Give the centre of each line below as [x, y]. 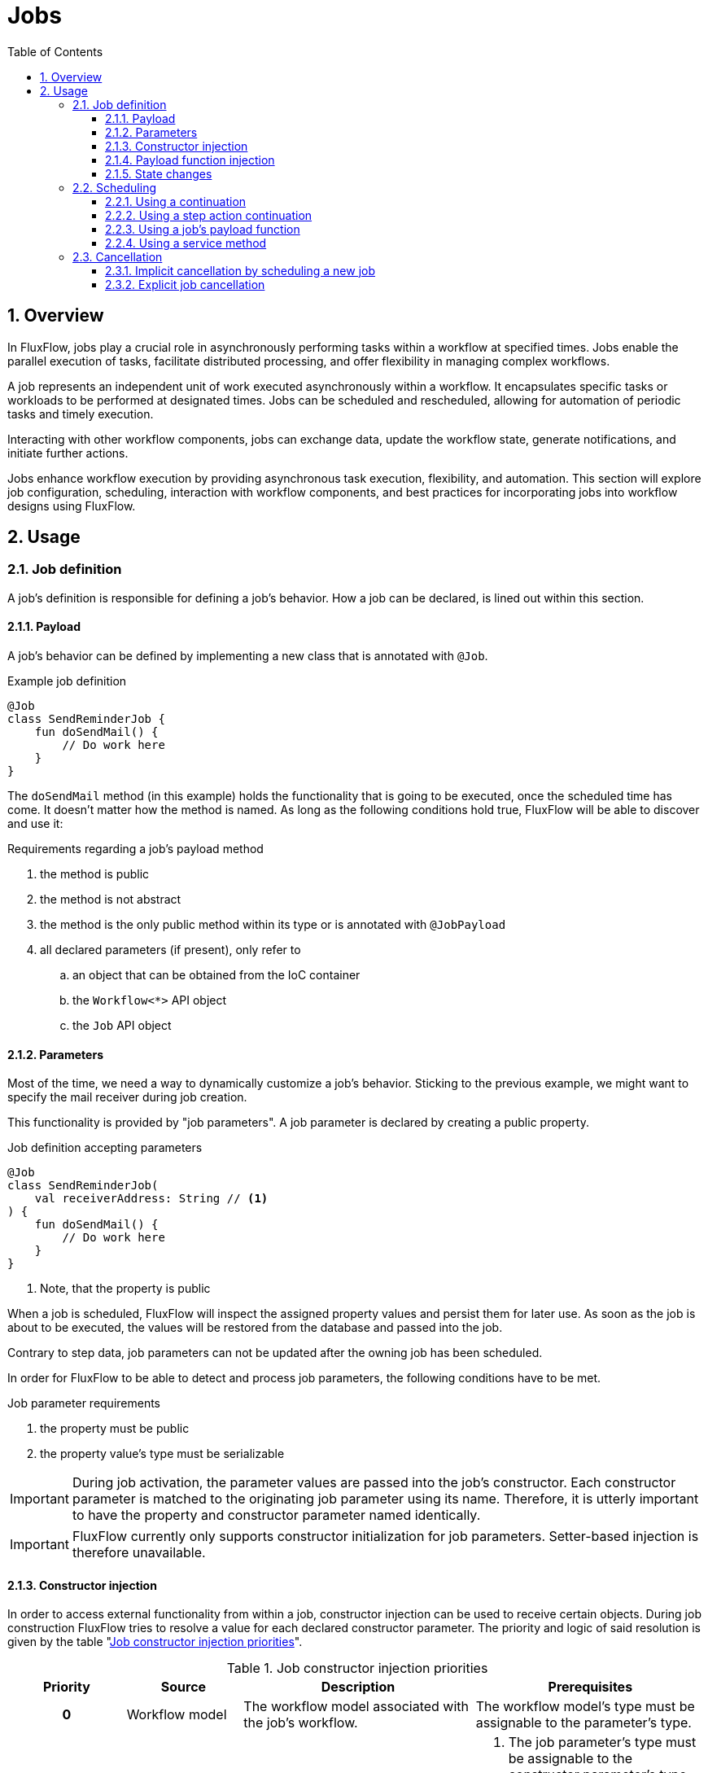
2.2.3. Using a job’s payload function [203, 229]
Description [358, 1687]
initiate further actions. [68, 453]
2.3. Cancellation [118, 256]
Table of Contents [55, 51]
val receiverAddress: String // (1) [151, 1199]
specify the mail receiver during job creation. [127, 1097]
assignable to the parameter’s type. [583, 1723]
